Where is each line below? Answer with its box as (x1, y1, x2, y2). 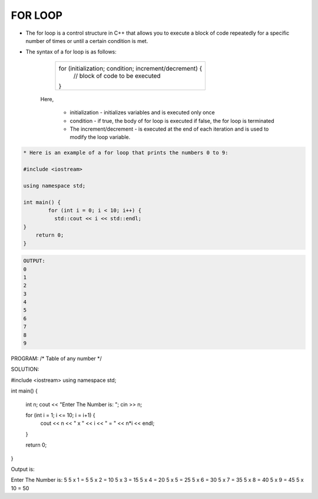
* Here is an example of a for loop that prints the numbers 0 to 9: (23, 149, 228, 156)
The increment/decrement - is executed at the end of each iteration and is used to (69, 125, 269, 132)
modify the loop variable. (69, 134, 131, 141)
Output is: (11, 465, 35, 473)
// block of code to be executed (73, 71, 161, 79)
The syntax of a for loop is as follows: (25, 48, 117, 55)
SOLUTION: (11, 365, 39, 373)
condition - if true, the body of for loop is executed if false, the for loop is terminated (69, 117, 274, 124)
